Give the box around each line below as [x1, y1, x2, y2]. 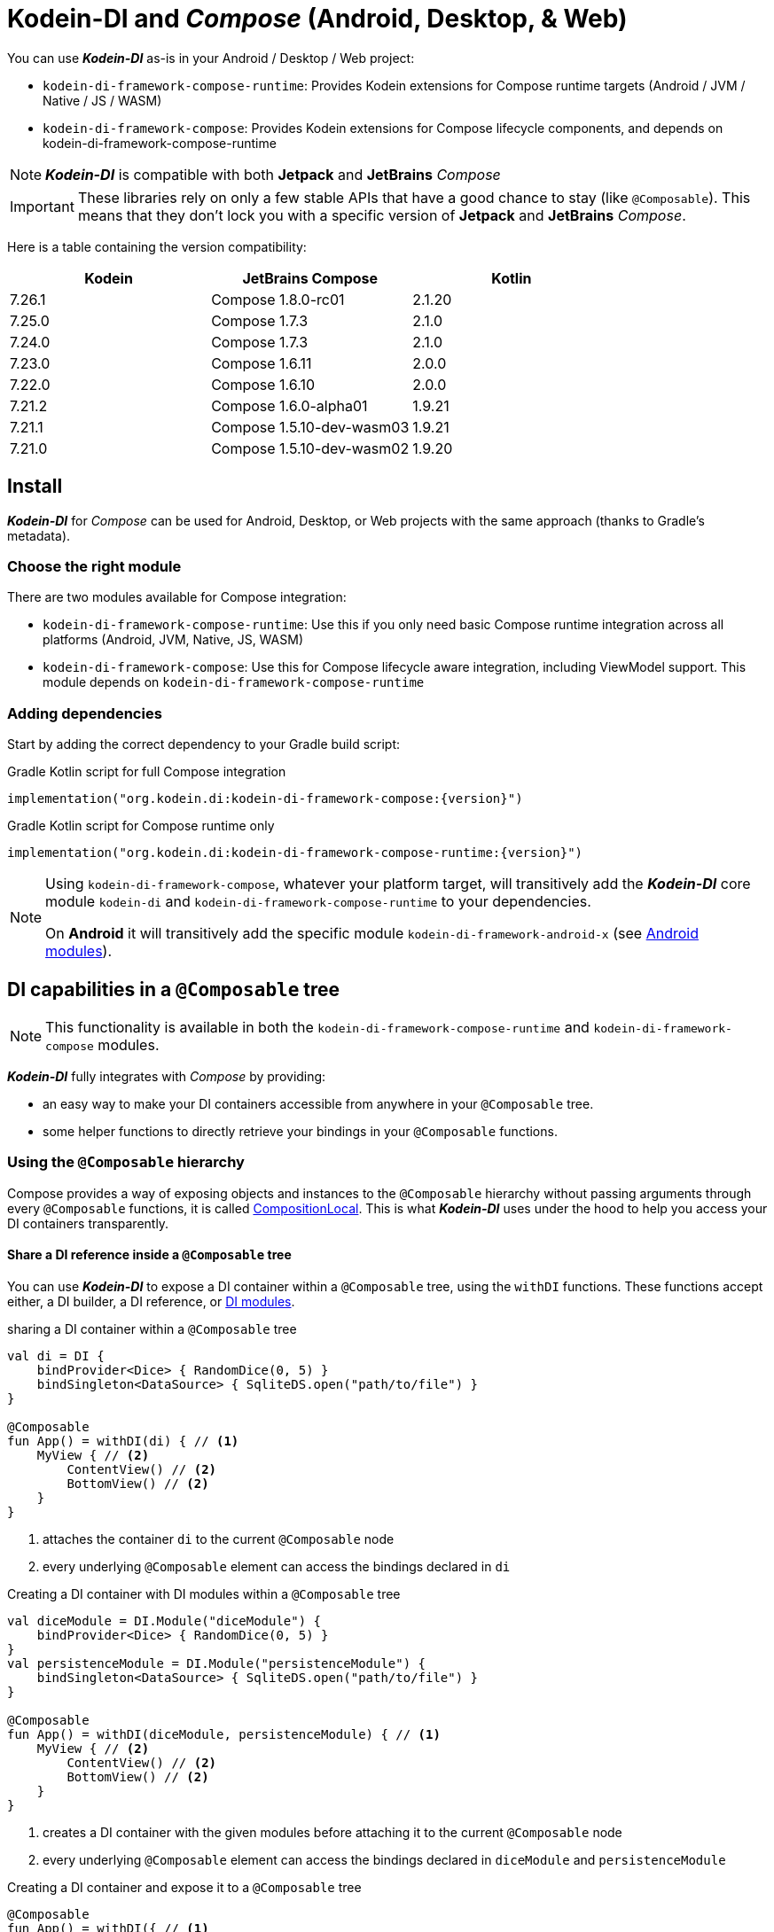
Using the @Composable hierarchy [7, 1153, 245, 1172]
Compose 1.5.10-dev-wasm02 [211, 439, 410, 457]
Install [7, 475, 63, 498]
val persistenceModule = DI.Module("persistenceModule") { [7, 1655, 426, 1671]
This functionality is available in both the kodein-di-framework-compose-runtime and [45, 1017, 590, 1036]
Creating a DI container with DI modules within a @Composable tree [7, 1585, 401, 1601]
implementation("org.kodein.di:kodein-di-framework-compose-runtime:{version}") [7, 845, 583, 861]
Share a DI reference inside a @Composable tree [7, 1247, 292, 1263]
